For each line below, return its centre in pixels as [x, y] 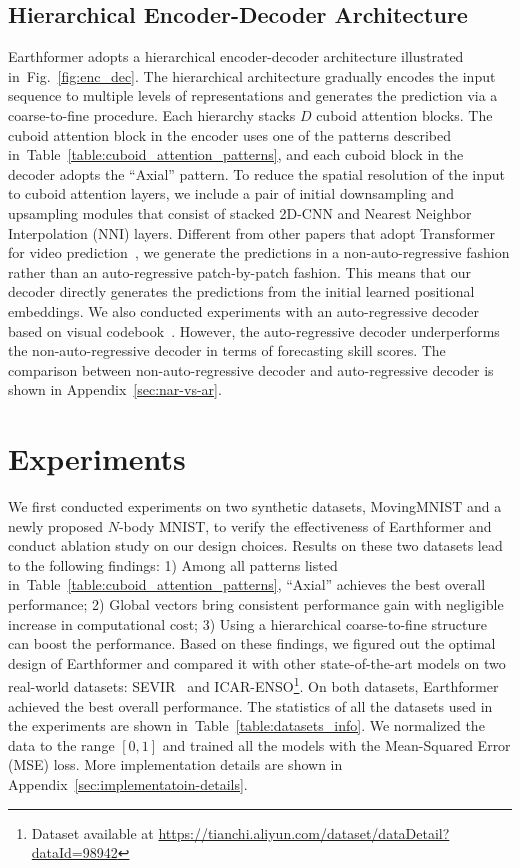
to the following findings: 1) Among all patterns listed [173, 564]
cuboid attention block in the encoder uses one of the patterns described [229, 134]
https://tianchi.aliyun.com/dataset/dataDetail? [304, 832]
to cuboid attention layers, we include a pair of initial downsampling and [231, 193]
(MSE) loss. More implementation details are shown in [175, 764]
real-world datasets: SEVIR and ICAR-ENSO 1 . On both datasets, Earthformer [253, 685]
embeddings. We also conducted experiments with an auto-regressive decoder [244, 310]
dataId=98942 [74, 852]
